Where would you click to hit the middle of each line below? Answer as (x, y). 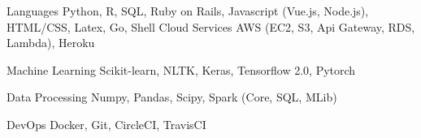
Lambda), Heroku (51, 43)
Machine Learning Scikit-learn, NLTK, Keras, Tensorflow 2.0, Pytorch (181, 69)
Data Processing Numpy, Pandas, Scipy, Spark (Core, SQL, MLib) (172, 97)
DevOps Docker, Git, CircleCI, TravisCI (106, 124)
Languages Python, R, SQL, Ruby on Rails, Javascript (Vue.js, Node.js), (188, 11)
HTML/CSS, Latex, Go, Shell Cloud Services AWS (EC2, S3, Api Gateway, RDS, (211, 26)
